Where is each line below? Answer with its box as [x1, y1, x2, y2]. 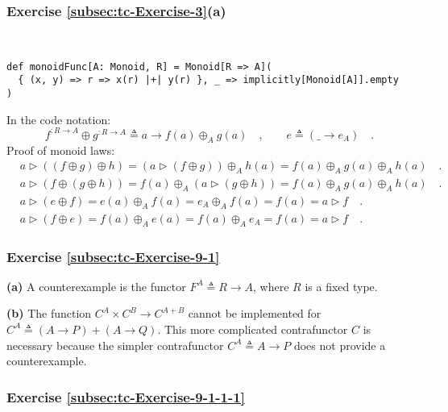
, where [253, 277, 289, 294]
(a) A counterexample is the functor [6, 277, 186, 294]
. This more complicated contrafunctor [157, 320, 348, 337]
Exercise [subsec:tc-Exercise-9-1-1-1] [6, 386, 245, 406]
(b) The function [6, 305, 92, 322]
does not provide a [293, 336, 386, 353]
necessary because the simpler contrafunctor [6, 336, 224, 353]
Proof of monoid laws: [6, 141, 115, 158]
